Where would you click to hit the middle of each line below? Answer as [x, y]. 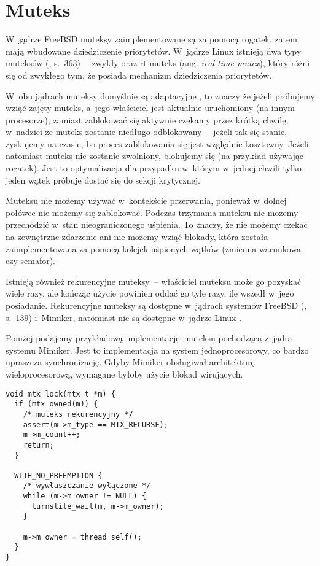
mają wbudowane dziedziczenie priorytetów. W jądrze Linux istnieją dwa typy [154, 51]
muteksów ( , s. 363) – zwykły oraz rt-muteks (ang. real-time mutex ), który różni [158, 63]
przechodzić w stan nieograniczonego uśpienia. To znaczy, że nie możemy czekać [157, 224]
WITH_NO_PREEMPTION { [58, 475]
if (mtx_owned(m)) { [56, 404]
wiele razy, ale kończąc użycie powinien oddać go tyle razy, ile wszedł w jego [150, 293]
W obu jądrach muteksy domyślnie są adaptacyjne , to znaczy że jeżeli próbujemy [160, 95]
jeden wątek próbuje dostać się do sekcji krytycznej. [103, 180]
